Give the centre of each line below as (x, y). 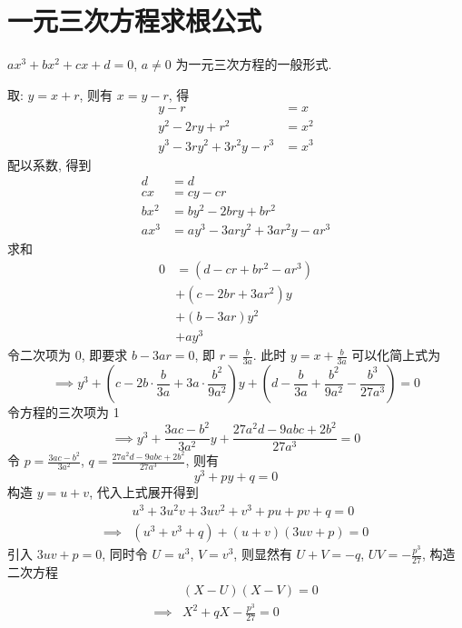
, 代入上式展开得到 (144, 492)
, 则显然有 (263, 554)
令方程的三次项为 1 (64, 412)
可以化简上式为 (396, 355)
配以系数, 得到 (49, 164)
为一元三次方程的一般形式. (254, 64)
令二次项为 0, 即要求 (68, 355)
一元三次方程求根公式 (135, 20)
